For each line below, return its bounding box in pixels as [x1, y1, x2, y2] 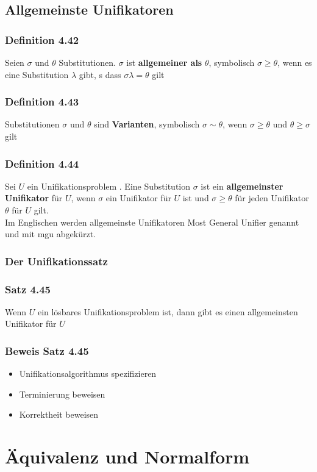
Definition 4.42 [5, 32, 79, 47]
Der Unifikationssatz [5, 253, 108, 268]
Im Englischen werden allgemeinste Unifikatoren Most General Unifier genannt [5, 215, 299, 228]
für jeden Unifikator [235, 191, 309, 204]
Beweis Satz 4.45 [5, 343, 89, 358]
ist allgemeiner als [126, 56, 202, 68]
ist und [182, 191, 209, 204]
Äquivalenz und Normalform [5, 444, 250, 469]
